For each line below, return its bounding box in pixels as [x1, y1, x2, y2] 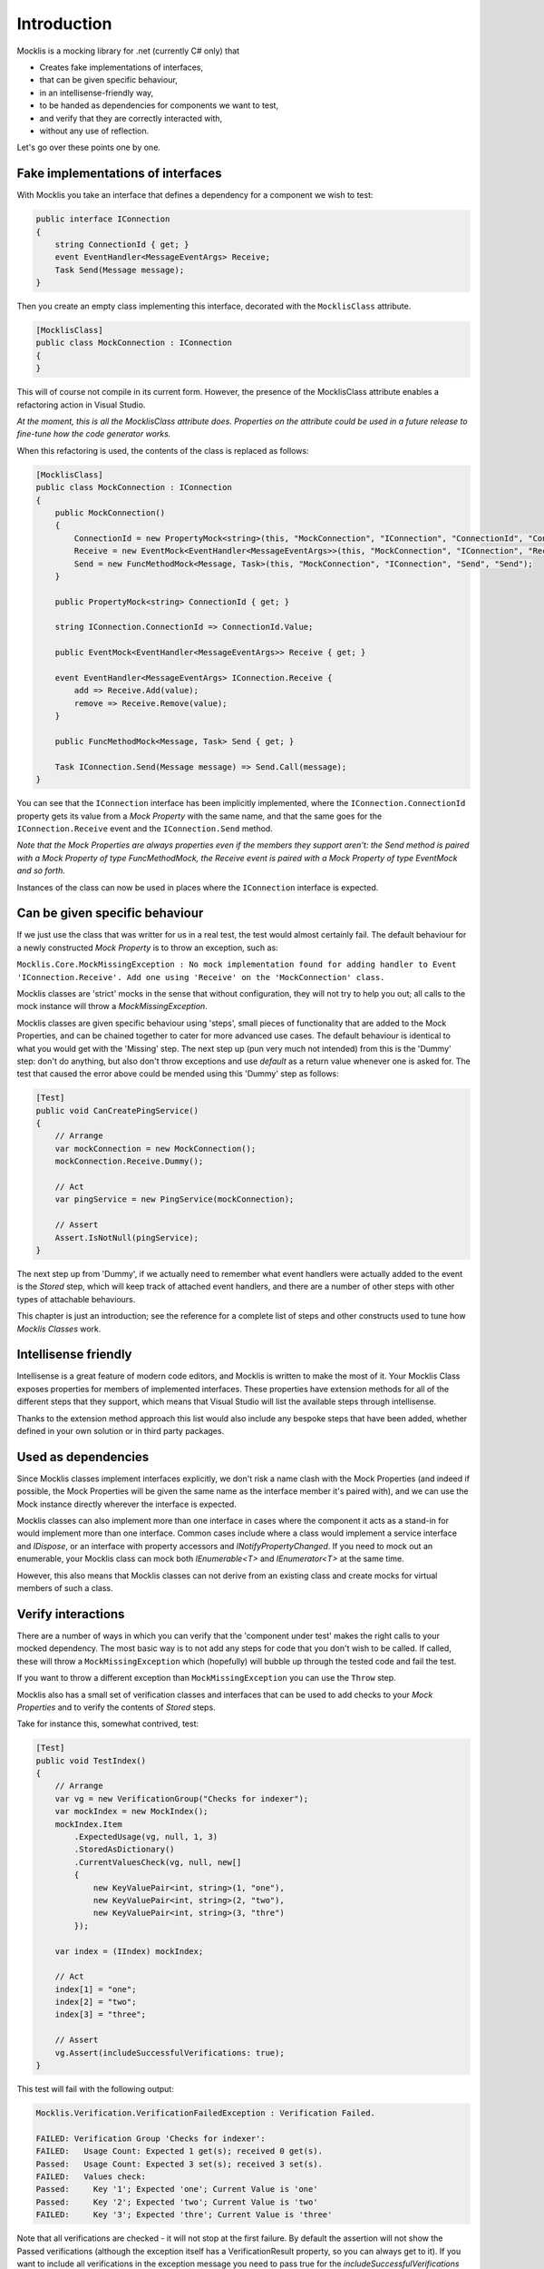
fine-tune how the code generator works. [16, 428, 171, 439]
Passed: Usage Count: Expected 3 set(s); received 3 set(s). [35, 2158, 324, 2169]
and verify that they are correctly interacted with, [39, 113, 223, 123]
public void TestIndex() [35, 1755, 147, 1765]
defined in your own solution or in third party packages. [16, 1426, 225, 1436]
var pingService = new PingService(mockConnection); [54, 1194, 295, 1204]
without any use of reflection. [39, 125, 150, 136]
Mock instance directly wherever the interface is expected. [16, 1498, 238, 1509]
